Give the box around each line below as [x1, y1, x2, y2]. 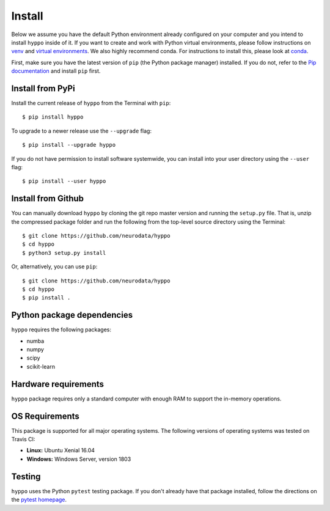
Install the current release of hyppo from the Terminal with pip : [11, 100, 171, 107]
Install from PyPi [11, 83, 76, 94]
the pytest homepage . [11, 496, 67, 504]
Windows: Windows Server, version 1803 [26, 455, 131, 463]
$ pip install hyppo [22, 114, 84, 120]
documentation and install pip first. [11, 67, 101, 75]
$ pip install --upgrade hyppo [22, 141, 116, 149]
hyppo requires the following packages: [11, 326, 112, 333]
